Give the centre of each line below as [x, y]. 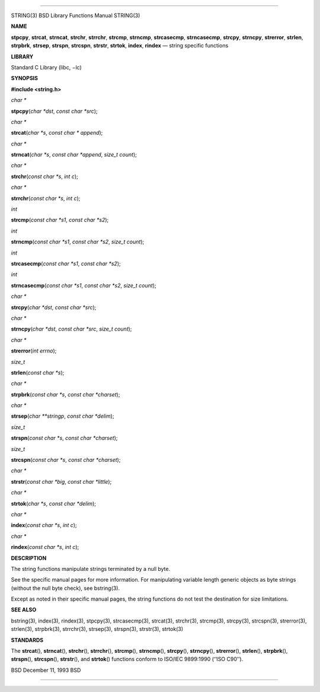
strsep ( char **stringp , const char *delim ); [63, 416]
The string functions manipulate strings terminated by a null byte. [91, 569]
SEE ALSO [24, 610]
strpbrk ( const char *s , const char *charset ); [65, 394]
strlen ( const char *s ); [38, 372]
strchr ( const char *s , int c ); [44, 176]
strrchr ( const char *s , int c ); [46, 198]
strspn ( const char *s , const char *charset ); [64, 438]
